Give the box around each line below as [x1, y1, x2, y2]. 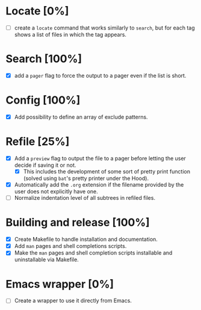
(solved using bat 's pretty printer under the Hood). [23, 175, 149, 182]
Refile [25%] [5, 135, 70, 149]
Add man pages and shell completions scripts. [14, 243, 127, 250]
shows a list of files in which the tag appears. [14, 31, 127, 38]
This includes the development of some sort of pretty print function [23, 168, 191, 175]
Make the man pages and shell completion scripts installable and [14, 249, 173, 256]
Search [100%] [5, 52, 82, 66]
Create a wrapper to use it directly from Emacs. [14, 297, 132, 305]
